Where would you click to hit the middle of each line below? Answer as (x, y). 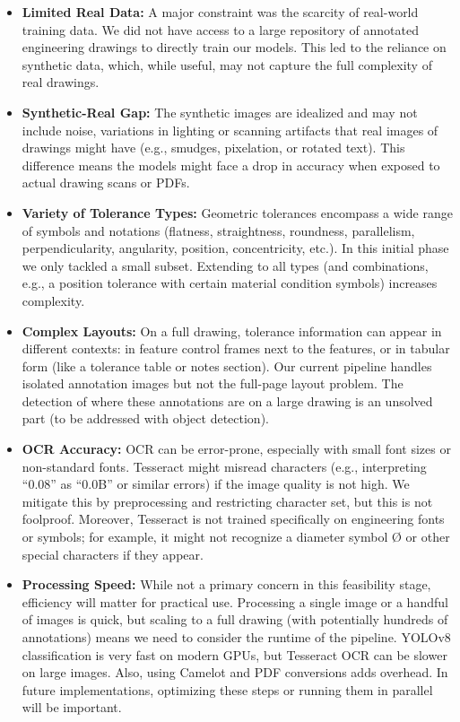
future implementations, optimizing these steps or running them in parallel (227, 689)
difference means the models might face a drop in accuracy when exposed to (231, 165)
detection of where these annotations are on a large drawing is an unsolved (227, 400)
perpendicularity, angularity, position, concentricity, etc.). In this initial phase (235, 248)
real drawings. (61, 82)
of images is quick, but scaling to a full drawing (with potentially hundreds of (235, 619)
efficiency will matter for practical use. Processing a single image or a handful (235, 601)
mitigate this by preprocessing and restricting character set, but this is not (227, 501)
